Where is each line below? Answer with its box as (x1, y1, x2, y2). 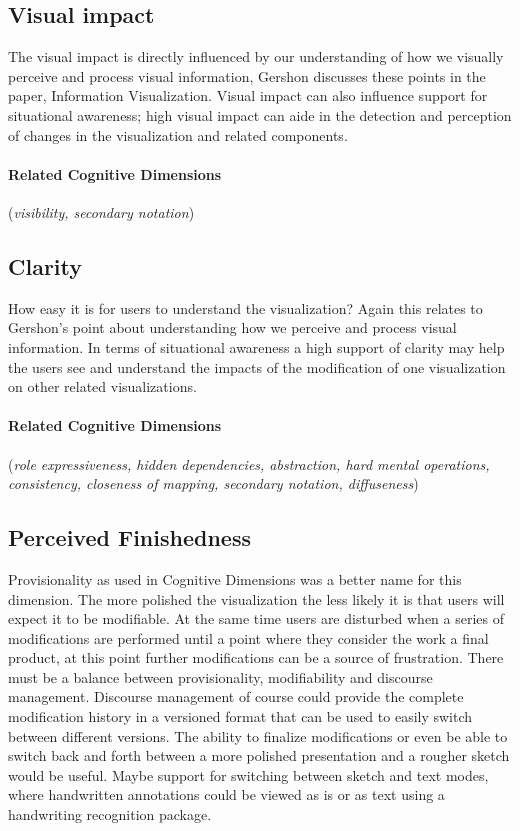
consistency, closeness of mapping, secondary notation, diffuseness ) (8, 473, 419, 494)
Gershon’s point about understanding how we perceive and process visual (8, 317, 457, 338)
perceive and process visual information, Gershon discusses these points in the (8, 65, 486, 86)
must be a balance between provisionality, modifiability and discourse (8, 666, 433, 687)
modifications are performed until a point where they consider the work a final (8, 627, 489, 648)
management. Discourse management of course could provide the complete (8, 686, 464, 707)
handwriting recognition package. (8, 804, 212, 825)
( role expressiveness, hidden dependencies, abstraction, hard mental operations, (8, 453, 490, 474)
